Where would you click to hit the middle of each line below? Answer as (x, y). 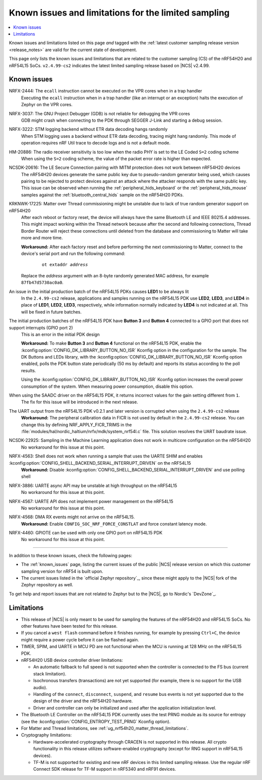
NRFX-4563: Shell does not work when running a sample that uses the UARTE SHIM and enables (106, 456)
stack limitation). (50, 673)
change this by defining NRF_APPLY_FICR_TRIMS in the (76, 425)
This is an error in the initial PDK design (60, 334)
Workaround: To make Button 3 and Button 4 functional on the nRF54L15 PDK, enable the (111, 344)
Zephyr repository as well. (47, 585)
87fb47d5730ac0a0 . (42, 283)
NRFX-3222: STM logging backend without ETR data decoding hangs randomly (88, 129)
